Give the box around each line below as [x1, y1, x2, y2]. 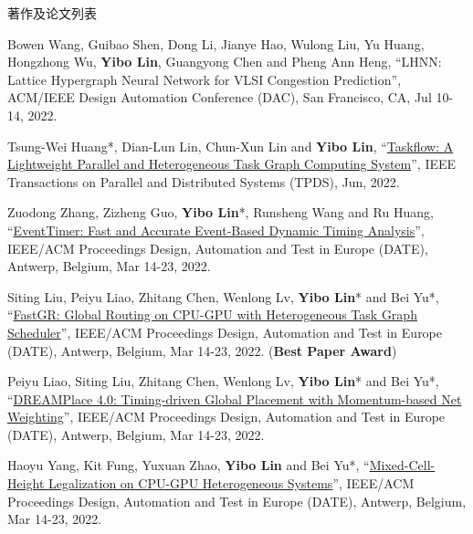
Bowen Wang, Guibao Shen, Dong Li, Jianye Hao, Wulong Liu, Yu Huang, [7, 34, 425, 53]
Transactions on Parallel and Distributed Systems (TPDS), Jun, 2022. [7, 172, 400, 191]
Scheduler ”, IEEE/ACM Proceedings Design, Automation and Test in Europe [7, 322, 443, 341]
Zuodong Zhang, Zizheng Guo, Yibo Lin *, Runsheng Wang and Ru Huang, [7, 203, 434, 222]
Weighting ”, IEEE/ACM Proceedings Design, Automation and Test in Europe [7, 407, 446, 426]
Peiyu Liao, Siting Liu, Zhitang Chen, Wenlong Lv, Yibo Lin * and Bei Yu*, [7, 372, 439, 391]
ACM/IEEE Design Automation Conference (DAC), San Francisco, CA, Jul [7, 88, 432, 107]
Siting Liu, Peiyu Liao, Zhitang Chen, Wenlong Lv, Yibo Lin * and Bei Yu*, [7, 287, 439, 306]
